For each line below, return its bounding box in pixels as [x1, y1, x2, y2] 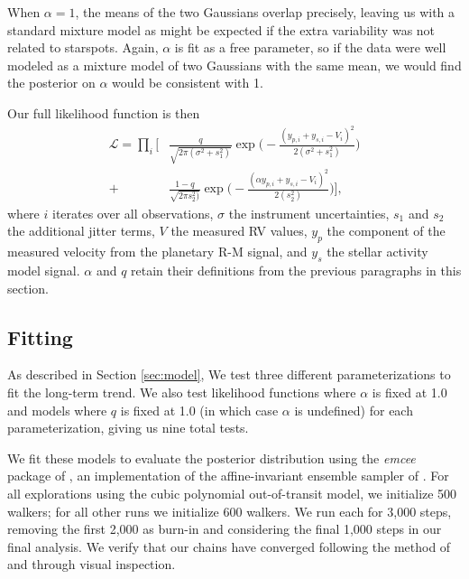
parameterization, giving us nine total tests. [7, 418, 249, 437]
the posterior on [7, 73, 96, 92]
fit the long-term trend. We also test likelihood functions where [7, 382, 356, 401]
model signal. [7, 260, 80, 279]
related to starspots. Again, [7, 38, 159, 57]
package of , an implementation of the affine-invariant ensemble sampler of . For [7, 466, 449, 485]
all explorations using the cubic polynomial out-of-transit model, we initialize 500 [7, 483, 457, 502]
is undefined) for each [294, 400, 413, 419]
